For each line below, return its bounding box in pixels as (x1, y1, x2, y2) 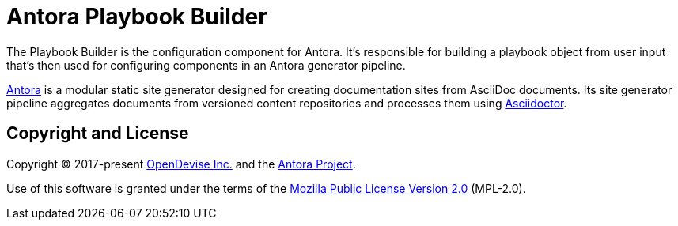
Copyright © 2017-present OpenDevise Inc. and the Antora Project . (6, 156, 356, 171)
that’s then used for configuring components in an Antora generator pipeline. (6, 58, 406, 72)
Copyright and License (6, 123, 189, 144)
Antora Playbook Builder (6, 3, 267, 30)
